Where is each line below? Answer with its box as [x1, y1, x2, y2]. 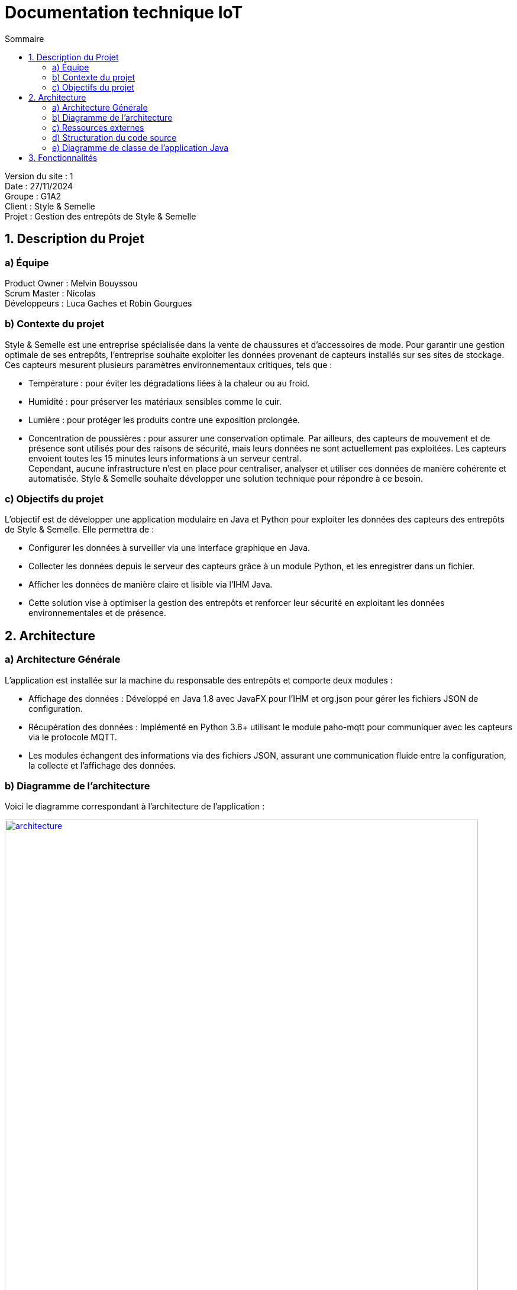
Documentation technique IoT [5, 2, 243, 22]
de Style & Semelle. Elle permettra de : [5, 524, 154, 535]
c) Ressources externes [52, 122, 144, 133]
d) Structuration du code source [52, 132, 177, 143]
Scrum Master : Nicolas [5, 288, 96, 298]
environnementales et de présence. [28, 608, 166, 618]
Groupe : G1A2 [5, 191, 62, 201]
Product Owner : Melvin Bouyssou [5, 278, 138, 288]
